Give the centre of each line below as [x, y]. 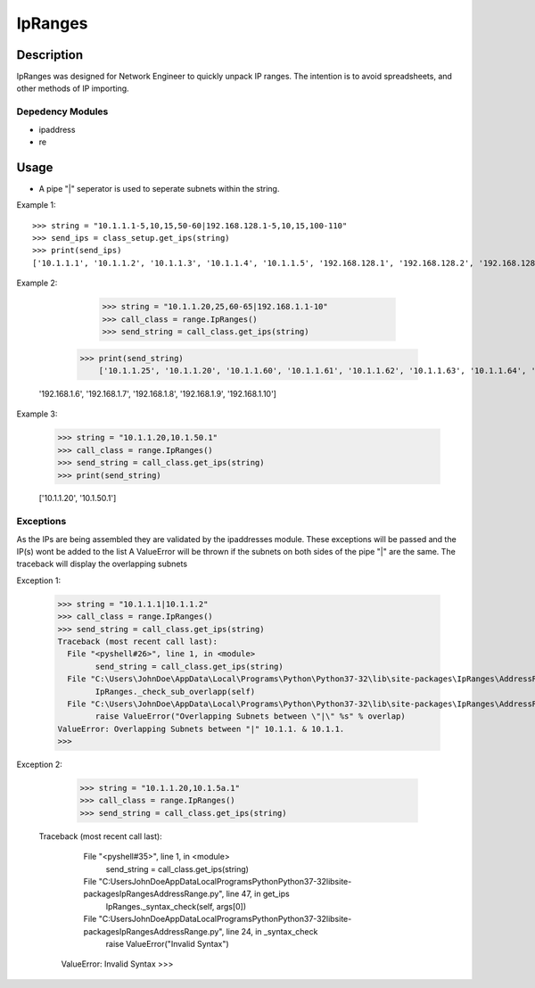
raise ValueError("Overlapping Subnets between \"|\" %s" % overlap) [250, 716]
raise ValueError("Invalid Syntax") [167, 943]
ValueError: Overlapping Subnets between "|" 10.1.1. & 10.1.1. [201, 729]
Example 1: [36, 205]
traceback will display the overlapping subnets [102, 564]
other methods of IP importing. [73, 88]
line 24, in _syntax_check [272, 931]
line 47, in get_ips [258, 894]
